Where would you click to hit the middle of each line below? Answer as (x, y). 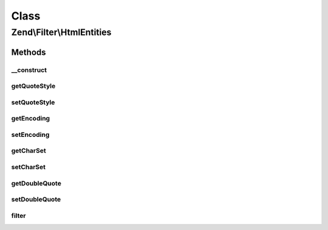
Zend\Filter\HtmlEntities (61, 32)
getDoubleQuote (36, 183)
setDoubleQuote (36, 200)
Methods (29, 52)
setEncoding (30, 134)
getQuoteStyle (33, 86)
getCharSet (29, 151)
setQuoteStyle (33, 102)
